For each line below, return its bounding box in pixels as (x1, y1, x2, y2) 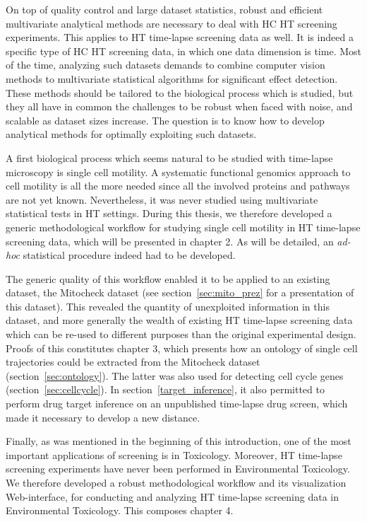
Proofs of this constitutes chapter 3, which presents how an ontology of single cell (6, 340, 358, 355)
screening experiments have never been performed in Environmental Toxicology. (6, 461, 350, 476)
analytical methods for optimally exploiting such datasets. (6, 127, 257, 141)
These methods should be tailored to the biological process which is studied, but (6, 85, 354, 100)
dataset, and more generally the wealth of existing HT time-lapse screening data (6, 313, 353, 327)
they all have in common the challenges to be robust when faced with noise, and (6, 99, 353, 114)
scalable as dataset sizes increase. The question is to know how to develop (6, 112, 325, 127)
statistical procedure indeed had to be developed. (23, 248, 236, 262)
